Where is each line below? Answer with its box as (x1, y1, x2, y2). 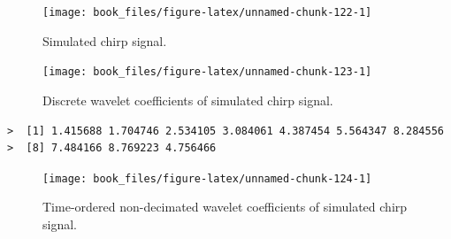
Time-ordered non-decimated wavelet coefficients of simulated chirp (42, 197, 408, 216)
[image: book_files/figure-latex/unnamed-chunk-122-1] (42, 6, 372, 19)
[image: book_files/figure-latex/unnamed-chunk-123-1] (42, 66, 372, 79)
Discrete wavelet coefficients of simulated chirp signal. (42, 90, 333, 109)
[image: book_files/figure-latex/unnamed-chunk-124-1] (42, 172, 372, 185)
